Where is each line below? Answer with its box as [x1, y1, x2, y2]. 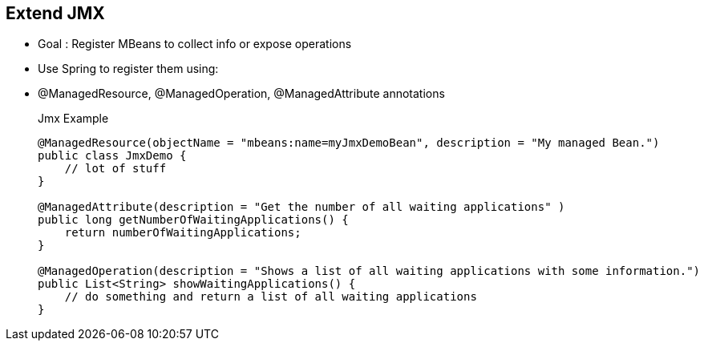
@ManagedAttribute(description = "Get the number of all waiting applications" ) [38, 200, 565, 214]
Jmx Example [38, 111, 109, 126]
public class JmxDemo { [38, 149, 187, 163]
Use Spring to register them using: [38, 62, 219, 76]
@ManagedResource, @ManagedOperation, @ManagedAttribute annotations [38, 87, 445, 101]
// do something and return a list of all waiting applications [64, 290, 477, 304]
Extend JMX [6, 3, 105, 23]
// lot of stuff [64, 162, 167, 176]
